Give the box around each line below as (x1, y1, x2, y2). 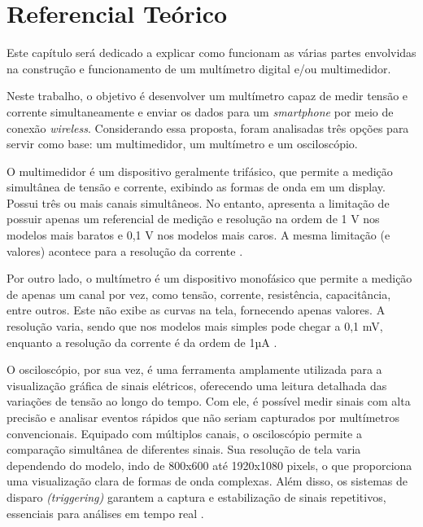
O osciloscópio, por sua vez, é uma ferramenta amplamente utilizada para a (7, 361, 382, 378)
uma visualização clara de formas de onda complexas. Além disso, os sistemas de (7, 472, 408, 490)
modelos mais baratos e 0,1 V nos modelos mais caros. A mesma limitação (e (7, 226, 390, 244)
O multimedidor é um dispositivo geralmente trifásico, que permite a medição (7, 162, 393, 179)
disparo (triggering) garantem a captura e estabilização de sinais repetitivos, (7, 488, 386, 505)
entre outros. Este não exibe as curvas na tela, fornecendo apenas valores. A (7, 301, 386, 318)
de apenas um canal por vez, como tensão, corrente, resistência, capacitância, (7, 285, 391, 302)
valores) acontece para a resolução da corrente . (7, 242, 243, 259)
